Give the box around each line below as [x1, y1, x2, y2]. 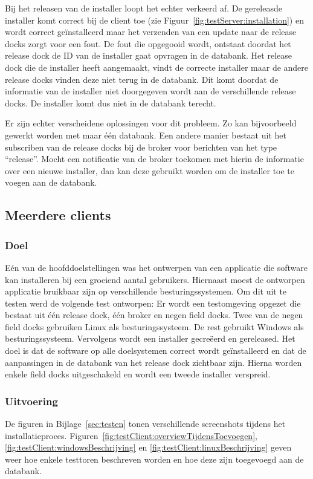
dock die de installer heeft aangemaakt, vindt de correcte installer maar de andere [5, 60, 309, 73]
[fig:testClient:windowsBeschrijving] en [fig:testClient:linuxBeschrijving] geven [5, 441, 292, 454]
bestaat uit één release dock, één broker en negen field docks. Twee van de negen [5, 308, 303, 321]
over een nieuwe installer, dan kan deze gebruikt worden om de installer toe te [5, 164, 295, 177]
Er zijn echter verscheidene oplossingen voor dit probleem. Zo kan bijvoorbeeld [5, 117, 297, 129]
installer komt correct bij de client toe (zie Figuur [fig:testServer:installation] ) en [5, 13, 304, 26]
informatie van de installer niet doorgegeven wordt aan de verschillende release [5, 85, 296, 97]
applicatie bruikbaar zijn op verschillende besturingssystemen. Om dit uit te [5, 285, 287, 298]
